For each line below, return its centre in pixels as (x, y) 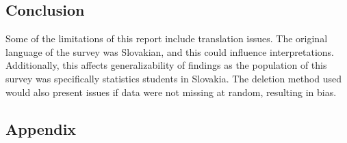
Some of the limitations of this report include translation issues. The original (167, 38)
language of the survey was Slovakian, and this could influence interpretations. (170, 51)
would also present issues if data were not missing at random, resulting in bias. (171, 92)
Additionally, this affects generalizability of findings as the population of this (166, 65)
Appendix (41, 128)
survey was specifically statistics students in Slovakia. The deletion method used (174, 78)
